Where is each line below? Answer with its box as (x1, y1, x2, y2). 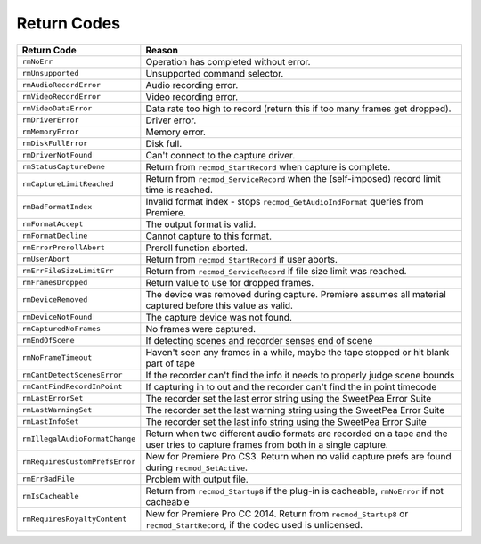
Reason (145, 44, 178, 56)
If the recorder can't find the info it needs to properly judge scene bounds (145, 369, 455, 381)
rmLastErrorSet (21, 394, 84, 403)
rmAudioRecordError (21, 80, 102, 90)
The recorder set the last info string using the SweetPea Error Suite (145, 415, 427, 427)
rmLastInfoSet (21, 417, 79, 426)
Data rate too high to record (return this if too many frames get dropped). (145, 102, 452, 115)
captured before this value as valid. (145, 299, 294, 312)
